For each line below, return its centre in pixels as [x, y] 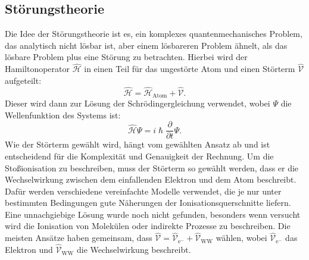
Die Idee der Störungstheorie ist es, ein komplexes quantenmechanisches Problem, [154, 34]
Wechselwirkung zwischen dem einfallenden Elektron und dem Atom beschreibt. [151, 179]
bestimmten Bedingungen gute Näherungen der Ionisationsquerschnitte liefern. [148, 203]
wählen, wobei [241, 238]
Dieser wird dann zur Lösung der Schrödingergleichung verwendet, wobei [138, 103]
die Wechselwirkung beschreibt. [134, 250]
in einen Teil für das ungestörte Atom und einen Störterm [190, 69]
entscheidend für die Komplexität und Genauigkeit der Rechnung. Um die [139, 156]
